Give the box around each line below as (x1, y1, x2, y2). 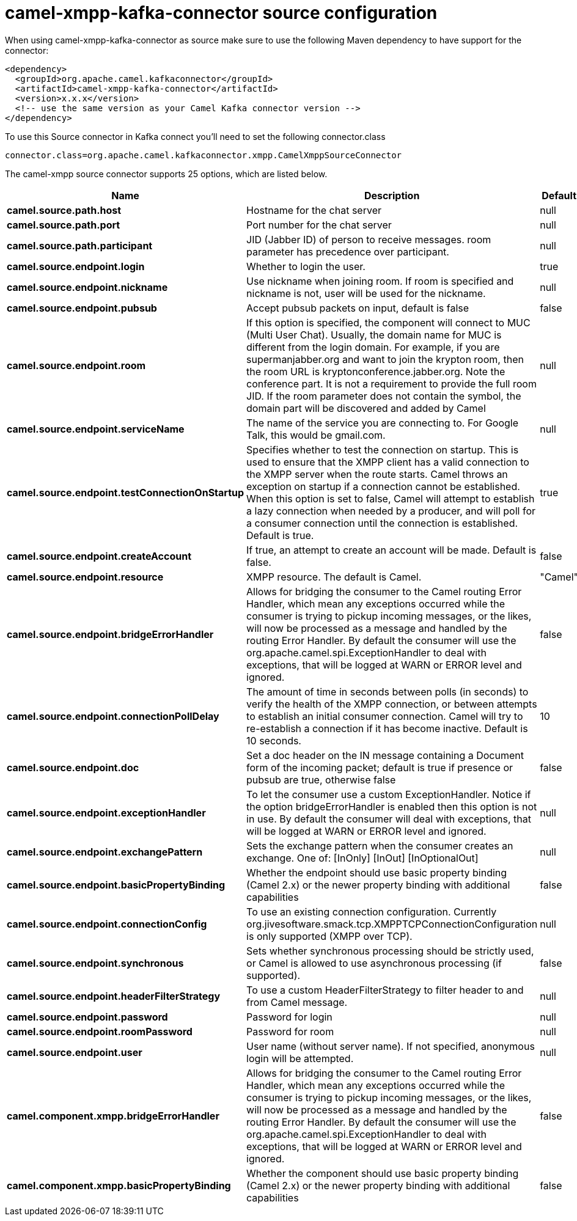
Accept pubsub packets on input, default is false (246, 301, 469, 314)
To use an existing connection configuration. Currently (246, 905, 497, 918)
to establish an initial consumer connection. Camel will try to (246, 710, 523, 722)
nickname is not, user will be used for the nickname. (246, 287, 486, 299)
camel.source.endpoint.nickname (7, 280, 168, 293)
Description (364, 189, 420, 202)
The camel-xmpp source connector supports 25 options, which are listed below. (5, 168, 328, 179)
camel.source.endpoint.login (7, 260, 145, 273)
